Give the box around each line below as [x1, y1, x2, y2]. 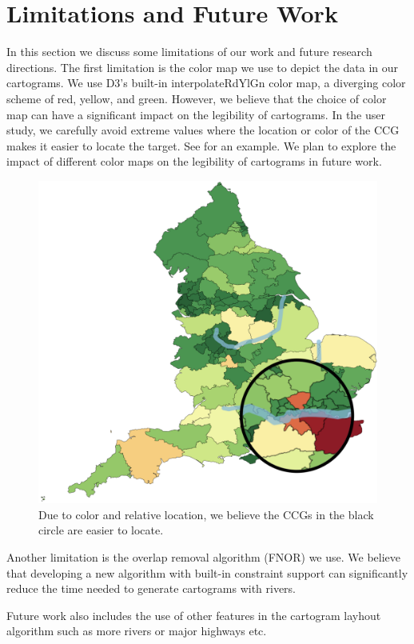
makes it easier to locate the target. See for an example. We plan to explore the [6, 137, 396, 154]
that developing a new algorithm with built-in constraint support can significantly [6, 564, 408, 581]
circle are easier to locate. [38, 522, 164, 538]
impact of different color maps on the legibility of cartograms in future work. [6, 153, 382, 170]
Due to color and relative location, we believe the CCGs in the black [38, 506, 374, 522]
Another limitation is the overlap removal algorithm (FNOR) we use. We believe [6, 548, 401, 565]
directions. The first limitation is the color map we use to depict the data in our [6, 58, 399, 75]
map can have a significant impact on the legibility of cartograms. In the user [6, 106, 385, 122]
